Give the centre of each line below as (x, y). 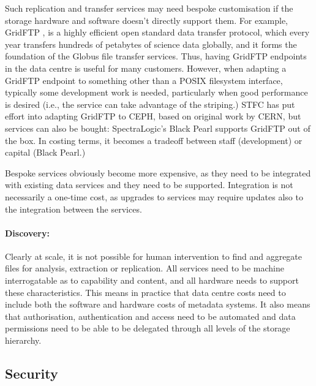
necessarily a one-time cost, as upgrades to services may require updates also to (154, 196)
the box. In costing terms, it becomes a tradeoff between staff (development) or (154, 140)
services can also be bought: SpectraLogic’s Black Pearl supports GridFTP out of (158, 128)
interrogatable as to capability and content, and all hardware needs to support (152, 280)
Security (32, 373)
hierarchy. (23, 340)
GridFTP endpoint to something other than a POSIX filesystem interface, (144, 80)
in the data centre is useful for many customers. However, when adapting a (146, 68)
